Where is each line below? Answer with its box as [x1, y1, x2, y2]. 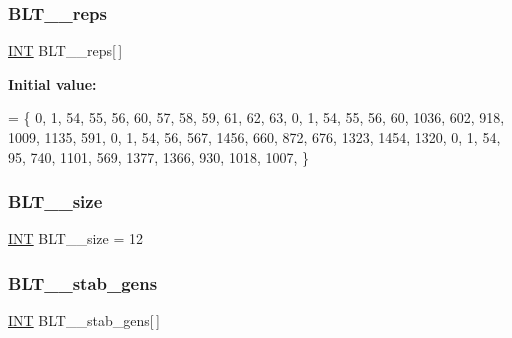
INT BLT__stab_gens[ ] [8, 310, 160, 331]
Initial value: [8, 73, 97, 94]
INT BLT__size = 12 [8, 228, 143, 249]
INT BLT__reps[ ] [8, 40, 123, 61]
